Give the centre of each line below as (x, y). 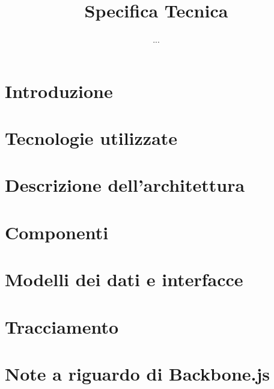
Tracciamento (62, 326)
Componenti (57, 232)
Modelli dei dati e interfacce (124, 279)
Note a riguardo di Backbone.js (138, 373)
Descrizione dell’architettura (125, 185)
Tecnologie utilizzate (91, 138)
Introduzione (59, 90)
